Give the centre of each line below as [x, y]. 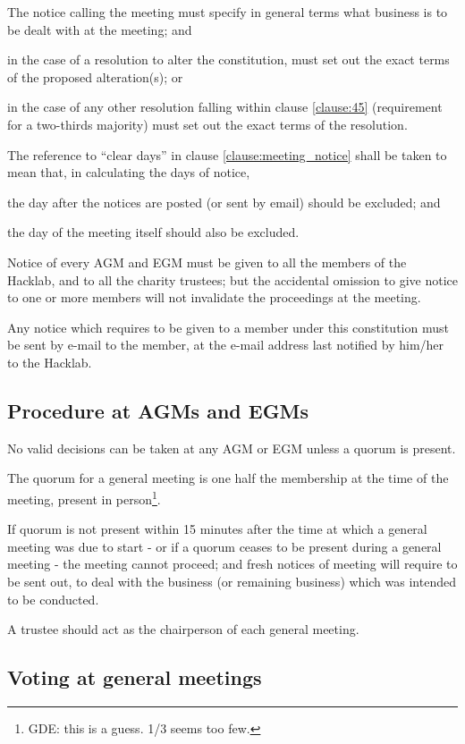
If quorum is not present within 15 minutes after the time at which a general [217, 529]
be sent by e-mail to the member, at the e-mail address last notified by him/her [226, 345]
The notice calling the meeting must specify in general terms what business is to [228, 12]
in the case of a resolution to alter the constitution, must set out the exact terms [228, 59]
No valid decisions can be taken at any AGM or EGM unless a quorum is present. [232, 448]
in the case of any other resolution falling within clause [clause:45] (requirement [225, 107]
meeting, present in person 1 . [84, 497]
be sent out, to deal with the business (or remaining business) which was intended [232, 581]
